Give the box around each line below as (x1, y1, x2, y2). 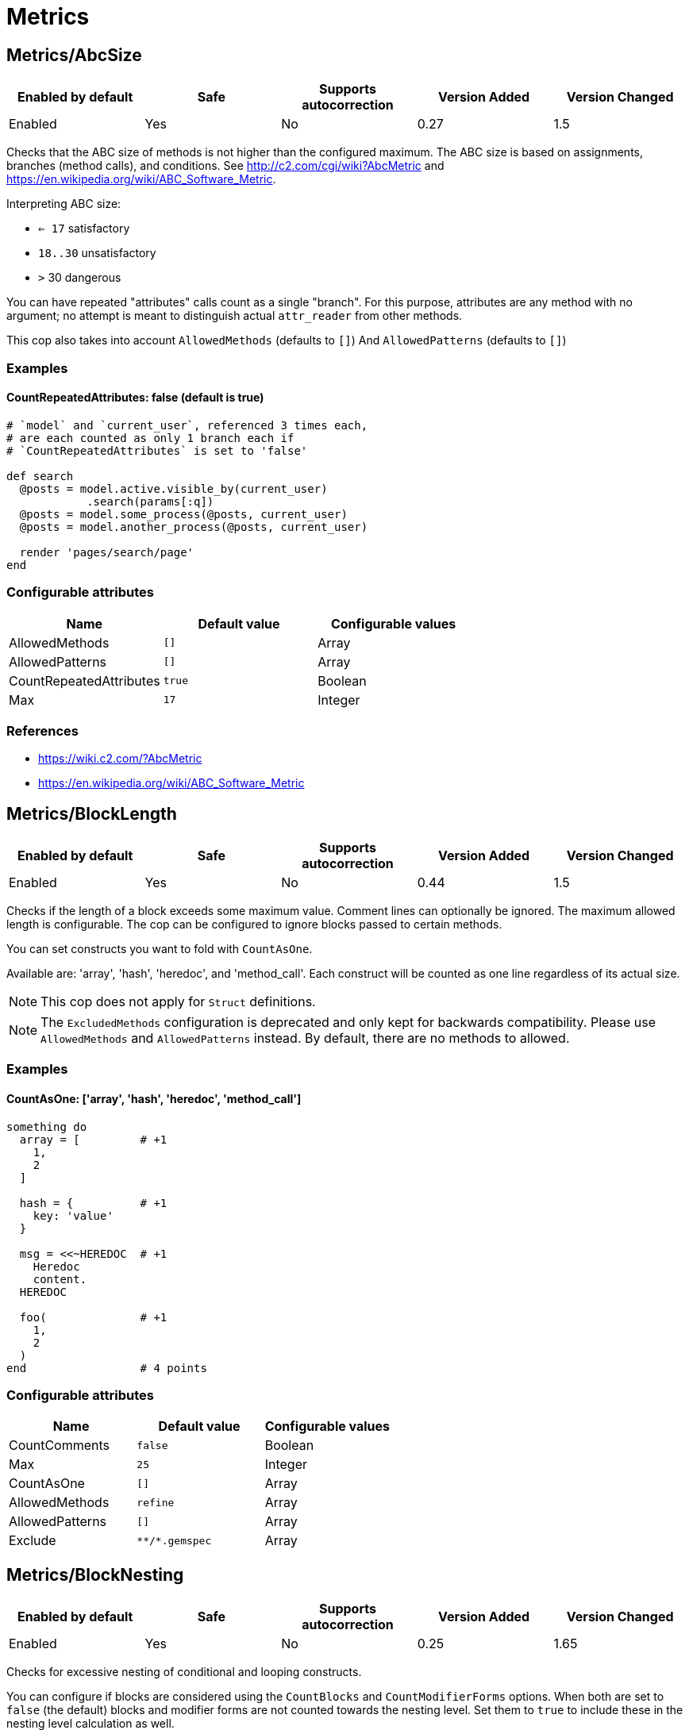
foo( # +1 (19, 1310, 167, 1324)
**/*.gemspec (137, 1534, 212, 1547)
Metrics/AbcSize (6, 44, 142, 65)
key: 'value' (33, 1209, 114, 1222)
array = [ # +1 (19, 1132, 167, 1146)
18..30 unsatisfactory (38, 246, 156, 260)
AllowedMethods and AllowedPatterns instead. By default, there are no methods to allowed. (40, 1030, 570, 1047)
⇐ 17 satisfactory (38, 221, 130, 236)
